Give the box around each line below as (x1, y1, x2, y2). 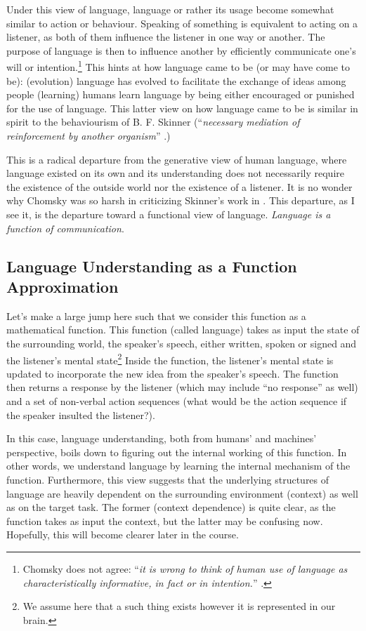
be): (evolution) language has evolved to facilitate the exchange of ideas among (6, 73, 346, 88)
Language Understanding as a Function (6, 255, 297, 277)
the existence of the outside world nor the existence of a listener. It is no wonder (6, 179, 353, 194)
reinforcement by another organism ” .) (6, 128, 171, 142)
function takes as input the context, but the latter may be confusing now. (6, 513, 323, 528)
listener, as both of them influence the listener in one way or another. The (6, 29, 325, 44)
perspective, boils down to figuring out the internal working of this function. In (6, 444, 347, 459)
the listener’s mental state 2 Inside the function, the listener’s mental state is (6, 350, 334, 367)
